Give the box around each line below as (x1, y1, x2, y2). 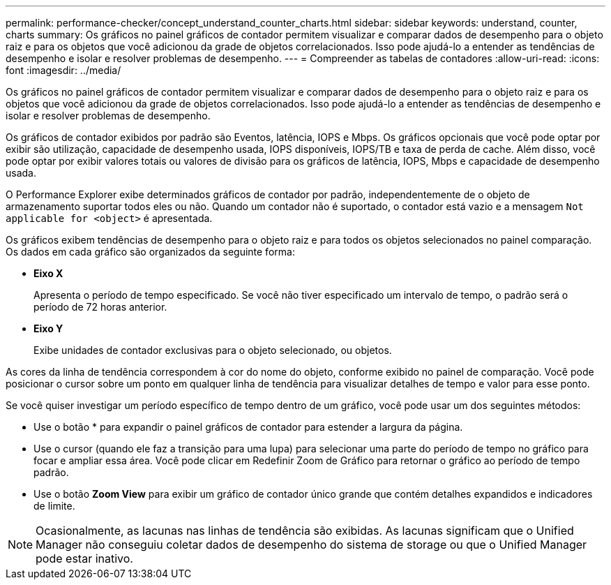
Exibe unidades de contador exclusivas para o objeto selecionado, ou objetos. (33, 344, 392, 356)
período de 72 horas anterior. (33, 301, 167, 313)
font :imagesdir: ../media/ (6, 64, 121, 76)
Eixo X (33, 267, 63, 279)
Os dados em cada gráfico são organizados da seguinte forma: (6, 246, 295, 258)
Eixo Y (33, 323, 63, 334)
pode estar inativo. (36, 551, 133, 565)
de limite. (33, 500, 75, 512)
